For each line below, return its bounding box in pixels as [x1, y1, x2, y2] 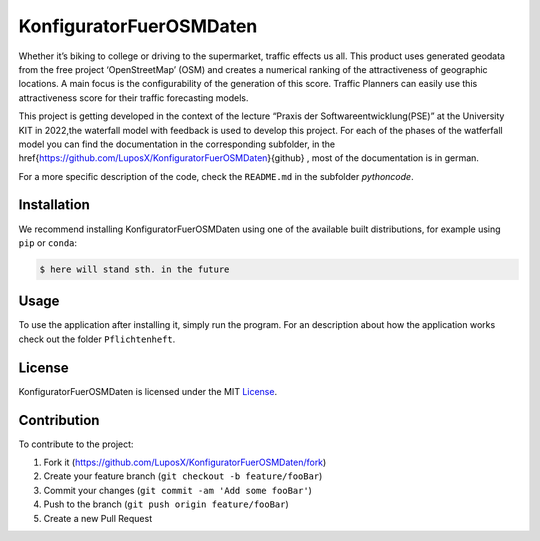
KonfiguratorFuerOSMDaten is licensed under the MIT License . [18, 385, 278, 397]
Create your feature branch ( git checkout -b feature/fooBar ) [43, 470, 323, 482]
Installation [18, 196, 90, 214]
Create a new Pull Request [43, 512, 153, 524]
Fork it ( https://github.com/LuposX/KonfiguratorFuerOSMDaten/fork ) [43, 456, 327, 469]
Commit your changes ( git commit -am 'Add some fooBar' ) [43, 484, 312, 496]
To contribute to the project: [18, 438, 134, 450]
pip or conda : [18, 236, 78, 249]
